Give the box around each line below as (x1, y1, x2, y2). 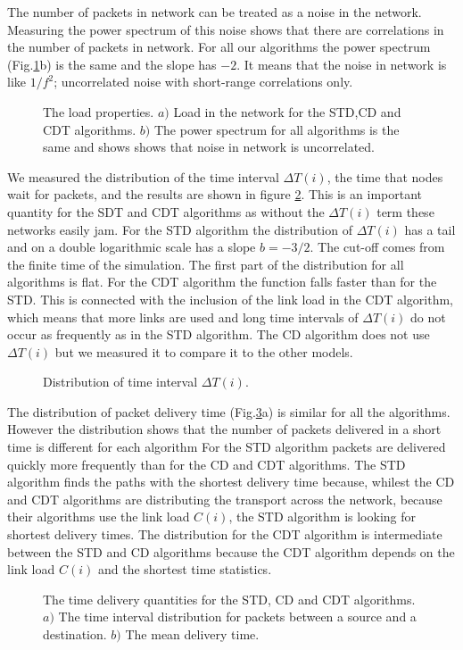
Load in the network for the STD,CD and (173, 102, 401, 121)
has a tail (404, 220, 456, 238)
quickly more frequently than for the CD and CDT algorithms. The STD (7, 454, 406, 473)
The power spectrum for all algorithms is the (153, 120, 400, 138)
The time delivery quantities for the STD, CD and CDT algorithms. (43, 589, 416, 608)
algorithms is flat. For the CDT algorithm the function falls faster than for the (7, 272, 437, 291)
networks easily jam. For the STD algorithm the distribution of (7, 220, 352, 238)
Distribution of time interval (43, 372, 198, 391)
